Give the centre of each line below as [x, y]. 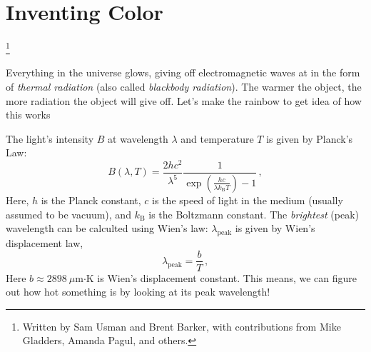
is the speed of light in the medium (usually [248, 200]
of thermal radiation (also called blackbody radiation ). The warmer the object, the [184, 86]
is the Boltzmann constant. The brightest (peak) [254, 214]
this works [28, 115]
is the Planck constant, [91, 200]
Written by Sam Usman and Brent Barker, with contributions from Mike [182, 326]
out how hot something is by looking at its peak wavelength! [138, 292]
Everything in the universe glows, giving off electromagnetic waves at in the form [183, 72]
